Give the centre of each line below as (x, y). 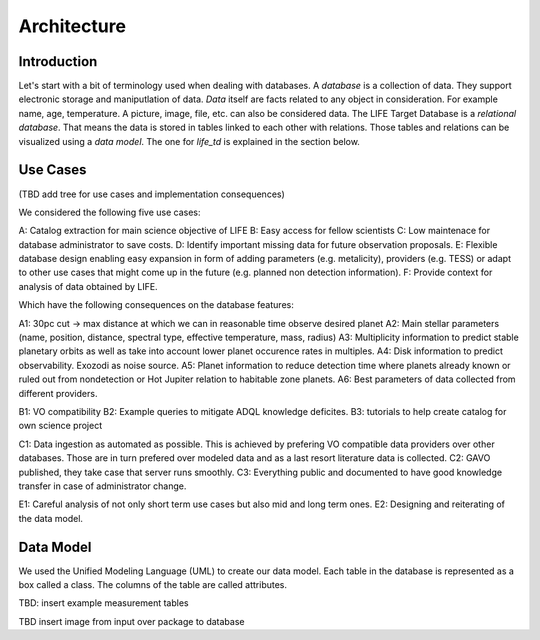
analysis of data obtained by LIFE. (88, 286)
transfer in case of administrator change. (102, 486)
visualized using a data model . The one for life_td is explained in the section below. (189, 141)
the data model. (51, 518)
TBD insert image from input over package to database (131, 621)
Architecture (72, 26)
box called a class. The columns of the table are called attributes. (153, 585)
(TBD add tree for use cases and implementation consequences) (151, 194)
